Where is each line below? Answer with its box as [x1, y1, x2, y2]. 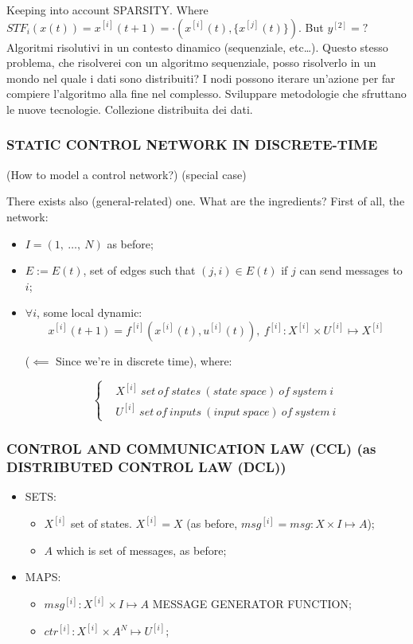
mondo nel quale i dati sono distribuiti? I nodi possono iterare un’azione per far [6, 69, 395, 86]
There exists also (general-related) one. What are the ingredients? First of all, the [6, 193, 405, 209]
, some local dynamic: [36, 304, 142, 321]
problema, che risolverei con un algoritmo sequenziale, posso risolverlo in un [6, 54, 376, 71]
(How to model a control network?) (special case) [6, 166, 247, 182]
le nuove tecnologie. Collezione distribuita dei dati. [6, 100, 253, 117]
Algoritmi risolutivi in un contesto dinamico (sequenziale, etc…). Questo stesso [6, 38, 388, 55]
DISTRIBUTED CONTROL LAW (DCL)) [6, 456, 286, 476]
